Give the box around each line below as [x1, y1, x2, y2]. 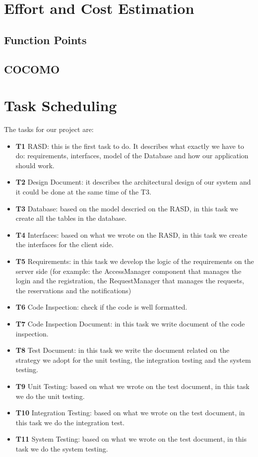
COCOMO [4, 61, 60, 76]
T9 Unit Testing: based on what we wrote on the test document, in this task [15, 381, 250, 391]
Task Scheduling [4, 95, 117, 116]
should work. [15, 160, 55, 170]
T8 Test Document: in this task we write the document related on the [15, 345, 230, 355]
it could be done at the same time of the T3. [15, 187, 151, 197]
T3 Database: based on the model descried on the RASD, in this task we [15, 203, 238, 213]
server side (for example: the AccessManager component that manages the [15, 265, 242, 276]
